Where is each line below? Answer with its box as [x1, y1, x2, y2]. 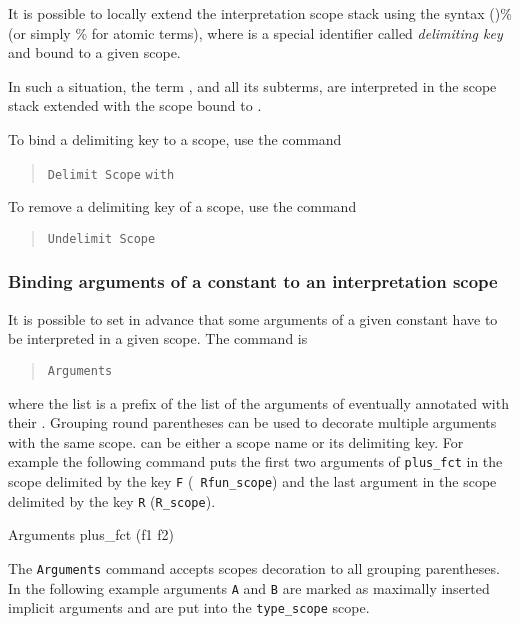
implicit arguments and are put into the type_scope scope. [8, 597, 370, 618]
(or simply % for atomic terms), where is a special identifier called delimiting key [8, 22, 503, 43]
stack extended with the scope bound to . [8, 95, 262, 116]
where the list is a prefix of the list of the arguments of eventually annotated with [8, 392, 509, 413]
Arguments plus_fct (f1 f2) [8, 524, 174, 545]
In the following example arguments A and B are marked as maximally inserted [8, 577, 490, 598]
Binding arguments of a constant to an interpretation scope [8, 269, 498, 294]
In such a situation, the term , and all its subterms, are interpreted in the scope [8, 75, 497, 96]
